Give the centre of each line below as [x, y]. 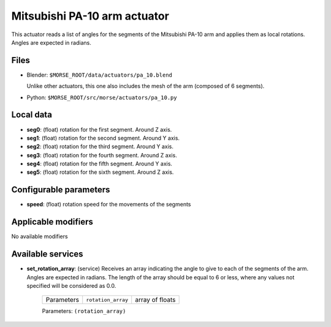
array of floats [155, 300]
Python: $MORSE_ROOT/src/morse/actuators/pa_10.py [102, 97]
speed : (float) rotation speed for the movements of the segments [109, 205]
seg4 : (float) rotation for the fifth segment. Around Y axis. [100, 164]
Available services [47, 254]
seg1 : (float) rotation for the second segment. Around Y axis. [103, 138]
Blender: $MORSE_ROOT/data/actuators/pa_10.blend [100, 75]
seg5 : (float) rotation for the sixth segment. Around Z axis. [100, 172]
